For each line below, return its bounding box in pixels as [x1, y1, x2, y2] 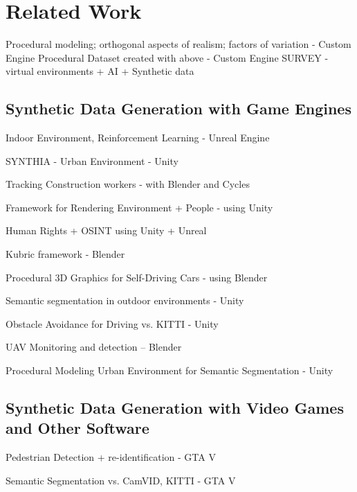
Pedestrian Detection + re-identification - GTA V [6, 450, 216, 464]
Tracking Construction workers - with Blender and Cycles [6, 177, 250, 191]
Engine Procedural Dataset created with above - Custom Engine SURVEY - [6, 50, 329, 64]
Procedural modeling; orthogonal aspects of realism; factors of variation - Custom [6, 37, 351, 51]
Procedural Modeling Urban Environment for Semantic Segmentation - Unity [6, 363, 333, 378]
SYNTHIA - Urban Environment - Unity [6, 153, 178, 168]
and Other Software [6, 417, 149, 439]
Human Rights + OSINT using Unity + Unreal [6, 223, 207, 238]
